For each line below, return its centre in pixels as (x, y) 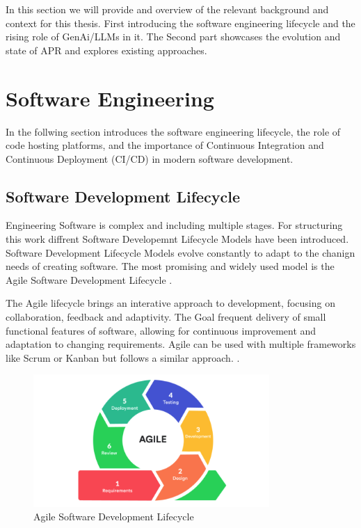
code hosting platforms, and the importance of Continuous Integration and (165, 145)
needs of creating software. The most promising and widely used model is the (170, 266)
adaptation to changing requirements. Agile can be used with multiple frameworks (181, 344)
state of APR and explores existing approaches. (106, 50)
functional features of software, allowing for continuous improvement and (161, 330)
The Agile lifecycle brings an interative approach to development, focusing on (170, 303)
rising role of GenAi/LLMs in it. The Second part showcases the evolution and (173, 37)
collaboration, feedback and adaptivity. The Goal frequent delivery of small (166, 317)
